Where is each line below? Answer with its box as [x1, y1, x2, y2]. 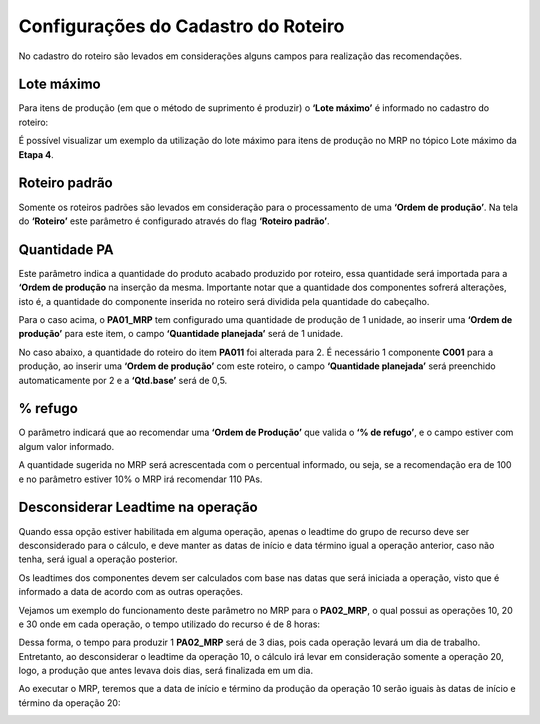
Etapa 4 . [18, 148, 54, 160]
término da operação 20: [18, 696, 121, 709]
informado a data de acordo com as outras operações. [18, 586, 244, 598]
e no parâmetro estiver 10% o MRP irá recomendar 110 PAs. [18, 473, 263, 485]
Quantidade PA [18, 241, 114, 258]
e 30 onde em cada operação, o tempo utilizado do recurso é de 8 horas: [18, 618, 320, 630]
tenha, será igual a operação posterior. [18, 553, 179, 565]
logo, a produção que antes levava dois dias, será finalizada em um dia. [18, 665, 314, 677]
